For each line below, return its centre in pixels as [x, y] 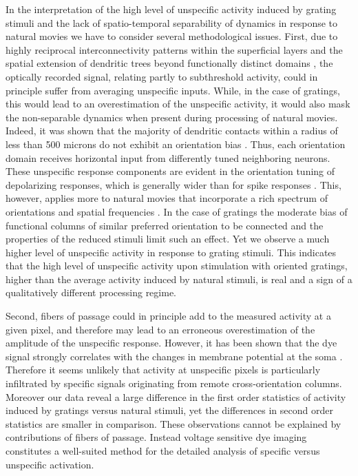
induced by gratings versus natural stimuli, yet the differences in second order [169, 410]
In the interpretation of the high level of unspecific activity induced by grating [171, 9]
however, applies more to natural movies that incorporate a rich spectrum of [167, 198]
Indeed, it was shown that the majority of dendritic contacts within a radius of [172, 131]
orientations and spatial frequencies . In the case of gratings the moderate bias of [177, 211]
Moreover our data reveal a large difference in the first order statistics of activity [176, 396]
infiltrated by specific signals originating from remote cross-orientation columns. [174, 383]
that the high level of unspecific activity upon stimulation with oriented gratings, [177, 266]
